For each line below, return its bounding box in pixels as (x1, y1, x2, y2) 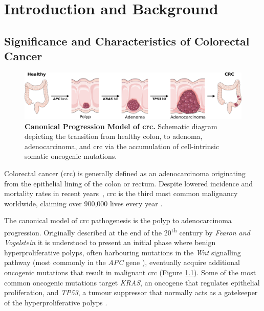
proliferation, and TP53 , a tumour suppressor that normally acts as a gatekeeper (4, 287, 258, 298)
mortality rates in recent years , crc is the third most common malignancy (4, 188, 238, 199)
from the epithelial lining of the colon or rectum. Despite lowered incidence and (4, 178, 253, 188)
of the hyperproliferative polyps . (4, 297, 107, 307)
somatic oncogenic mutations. (25, 151, 117, 161)
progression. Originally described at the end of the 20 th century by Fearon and (4, 226, 250, 237)
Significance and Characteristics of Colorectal (4, 33, 250, 49)
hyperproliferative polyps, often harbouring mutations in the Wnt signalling (4, 247, 241, 257)
